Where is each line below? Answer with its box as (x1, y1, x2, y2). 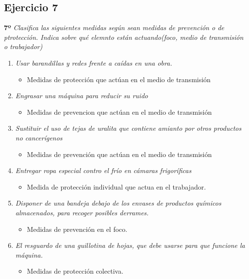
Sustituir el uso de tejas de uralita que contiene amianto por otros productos (15, 123, 242, 133)
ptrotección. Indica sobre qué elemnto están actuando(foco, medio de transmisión (4, 32, 244, 42)
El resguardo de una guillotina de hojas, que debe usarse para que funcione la (15, 240, 245, 250)
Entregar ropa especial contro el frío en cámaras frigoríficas (15, 165, 192, 175)
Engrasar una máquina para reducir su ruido (15, 90, 148, 101)
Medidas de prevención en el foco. (27, 224, 128, 234)
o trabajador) (4, 41, 43, 52)
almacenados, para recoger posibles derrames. (15, 207, 149, 217)
